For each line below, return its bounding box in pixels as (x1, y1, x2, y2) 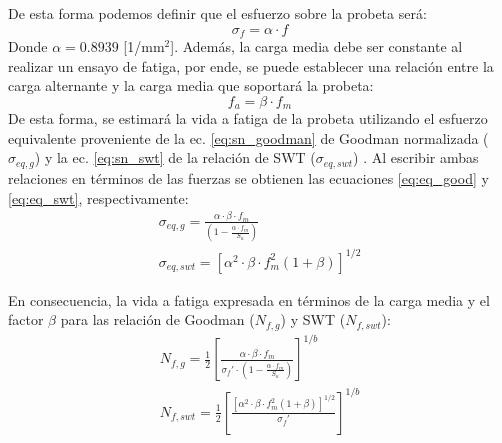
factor (8, 309, 44, 330)
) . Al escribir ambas (353, 147, 479, 168)
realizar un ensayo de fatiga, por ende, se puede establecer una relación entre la (8, 55, 494, 76)
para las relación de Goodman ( (60, 309, 255, 330)
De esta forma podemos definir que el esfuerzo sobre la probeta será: (8, 3, 427, 23)
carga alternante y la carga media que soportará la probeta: (8, 75, 374, 96)
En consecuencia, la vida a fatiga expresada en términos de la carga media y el (8, 289, 490, 310)
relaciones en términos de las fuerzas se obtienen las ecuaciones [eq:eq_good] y (8, 167, 489, 188)
